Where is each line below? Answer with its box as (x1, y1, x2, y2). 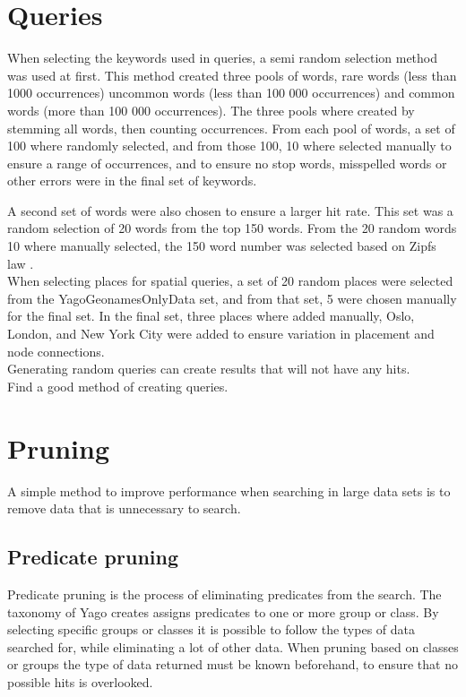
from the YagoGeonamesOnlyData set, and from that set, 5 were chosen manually (7, 288, 457, 307)
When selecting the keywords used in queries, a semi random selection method (7, 48, 438, 67)
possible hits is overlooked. (7, 672, 153, 691)
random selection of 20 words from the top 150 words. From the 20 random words (7, 219, 457, 237)
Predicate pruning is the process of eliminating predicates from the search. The (7, 584, 442, 603)
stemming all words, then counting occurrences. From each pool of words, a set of (7, 118, 455, 137)
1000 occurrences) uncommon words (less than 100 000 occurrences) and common (7, 83, 455, 102)
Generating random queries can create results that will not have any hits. (7, 359, 410, 378)
